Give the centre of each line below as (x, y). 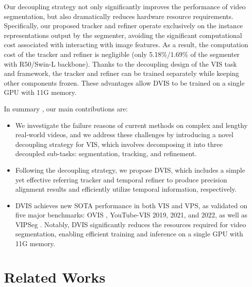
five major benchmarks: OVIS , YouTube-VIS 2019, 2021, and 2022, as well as (131, 215)
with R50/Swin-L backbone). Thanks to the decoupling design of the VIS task (120, 63)
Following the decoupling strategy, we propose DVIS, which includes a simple (130, 170)
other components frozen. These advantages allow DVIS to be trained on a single (124, 82)
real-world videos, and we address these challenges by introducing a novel (124, 135)
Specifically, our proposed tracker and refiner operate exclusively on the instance (124, 26)
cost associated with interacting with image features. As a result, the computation (126, 45)
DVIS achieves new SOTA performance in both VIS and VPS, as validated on (131, 205)
